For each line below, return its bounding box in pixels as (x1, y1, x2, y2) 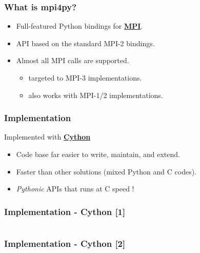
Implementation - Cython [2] (4, 237, 126, 249)
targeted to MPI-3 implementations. (28, 72, 142, 83)
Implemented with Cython (4, 131, 91, 142)
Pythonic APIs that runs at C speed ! (16, 183, 134, 194)
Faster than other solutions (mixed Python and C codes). (16, 166, 196, 177)
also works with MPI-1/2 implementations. (28, 89, 163, 100)
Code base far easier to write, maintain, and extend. (16, 149, 180, 159)
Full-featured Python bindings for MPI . (16, 21, 143, 31)
